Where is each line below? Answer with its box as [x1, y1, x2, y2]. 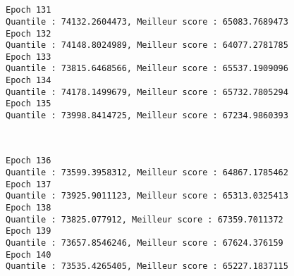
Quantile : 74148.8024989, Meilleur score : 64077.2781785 [6, 40, 288, 51]
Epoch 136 [6, 156, 51, 166]
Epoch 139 [6, 226, 51, 237]
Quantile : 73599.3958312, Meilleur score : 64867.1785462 [6, 168, 288, 177]
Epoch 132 [6, 28, 51, 39]
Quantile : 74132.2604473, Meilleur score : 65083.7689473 [6, 16, 288, 27]
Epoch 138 [6, 202, 51, 213]
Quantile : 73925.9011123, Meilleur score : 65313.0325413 [6, 191, 288, 201]
